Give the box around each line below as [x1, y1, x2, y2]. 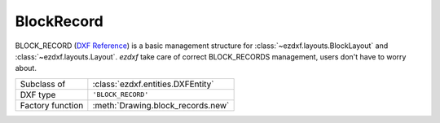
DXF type [20, 89, 56, 100]
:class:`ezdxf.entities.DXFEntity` [92, 78, 215, 90]
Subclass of [20, 78, 66, 90]
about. [15, 64, 37, 73]
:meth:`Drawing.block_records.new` [92, 99, 230, 111]
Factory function [20, 99, 84, 111]
